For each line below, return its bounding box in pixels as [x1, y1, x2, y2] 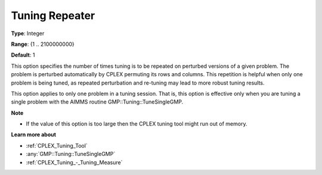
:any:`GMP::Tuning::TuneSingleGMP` [26, 151, 116, 158]
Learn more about [11, 131, 57, 138]
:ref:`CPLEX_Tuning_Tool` [26, 142, 88, 149]
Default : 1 [11, 51, 35, 59]
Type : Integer [11, 30, 45, 37]
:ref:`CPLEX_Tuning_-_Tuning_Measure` [26, 158, 123, 166]
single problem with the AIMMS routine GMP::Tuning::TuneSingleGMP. [11, 98, 184, 105]
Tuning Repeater [11, 9, 95, 22]
